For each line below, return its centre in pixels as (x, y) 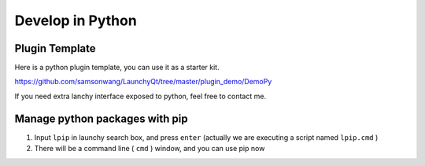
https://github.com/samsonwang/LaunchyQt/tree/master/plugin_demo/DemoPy (143, 82)
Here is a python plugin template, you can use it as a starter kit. (117, 68)
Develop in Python (76, 20)
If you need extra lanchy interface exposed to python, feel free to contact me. (140, 96)
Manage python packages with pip (101, 118)
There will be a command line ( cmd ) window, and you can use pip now (150, 149)
